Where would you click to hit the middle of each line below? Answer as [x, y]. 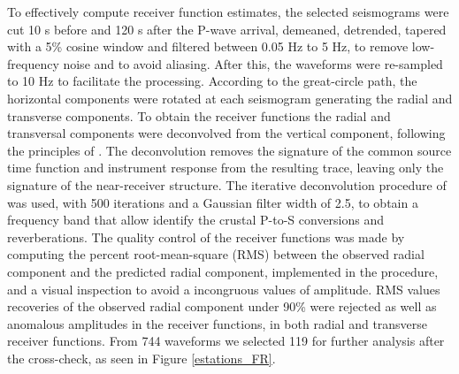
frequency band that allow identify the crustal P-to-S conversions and [196, 220]
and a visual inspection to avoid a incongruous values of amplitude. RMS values [224, 289]
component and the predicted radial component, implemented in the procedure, [223, 271]
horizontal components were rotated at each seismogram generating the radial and [230, 98]
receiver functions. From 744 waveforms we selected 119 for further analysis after [226, 341]
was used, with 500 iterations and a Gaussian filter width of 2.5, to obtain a [213, 202]
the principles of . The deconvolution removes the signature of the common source [229, 150]
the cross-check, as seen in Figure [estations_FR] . [142, 358]
